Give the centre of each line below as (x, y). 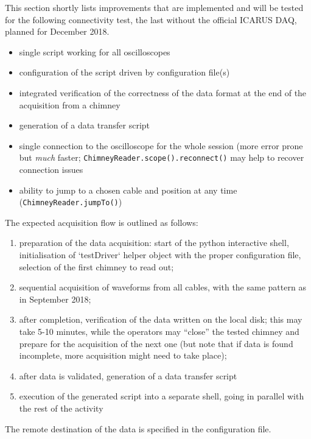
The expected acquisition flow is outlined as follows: (102, 222)
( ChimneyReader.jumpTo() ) (71, 202)
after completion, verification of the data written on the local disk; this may (161, 319)
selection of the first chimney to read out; (96, 266)
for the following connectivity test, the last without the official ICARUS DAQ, (151, 19)
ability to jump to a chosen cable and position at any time (128, 190)
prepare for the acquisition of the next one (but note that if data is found (156, 343)
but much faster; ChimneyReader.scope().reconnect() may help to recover (162, 157)
